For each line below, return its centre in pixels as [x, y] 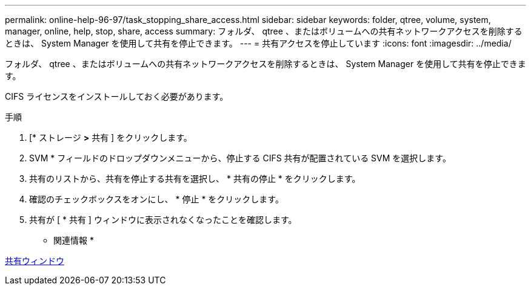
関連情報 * [74, 240]
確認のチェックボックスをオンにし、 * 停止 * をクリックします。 [156, 199]
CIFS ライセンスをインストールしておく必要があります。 [117, 96]
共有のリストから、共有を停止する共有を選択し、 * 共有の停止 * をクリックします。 [195, 179]
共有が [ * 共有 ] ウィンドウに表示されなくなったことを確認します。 [163, 220]
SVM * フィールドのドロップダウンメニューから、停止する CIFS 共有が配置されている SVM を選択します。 [240, 158]
